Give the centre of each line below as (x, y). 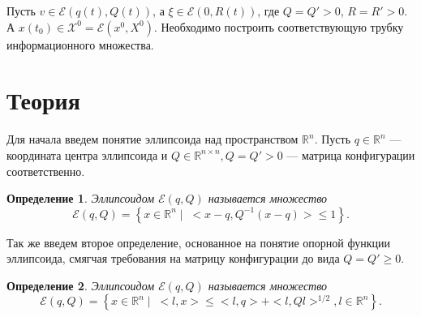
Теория (43, 100)
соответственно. (46, 171)
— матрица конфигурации (351, 154)
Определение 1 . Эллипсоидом (81, 198)
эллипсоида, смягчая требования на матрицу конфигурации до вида (173, 258)
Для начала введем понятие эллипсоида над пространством (153, 139)
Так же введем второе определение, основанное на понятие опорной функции (198, 242)
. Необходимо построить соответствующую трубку (279, 26)
